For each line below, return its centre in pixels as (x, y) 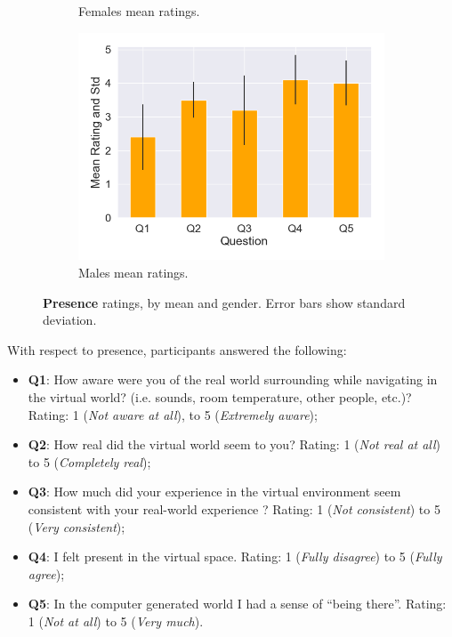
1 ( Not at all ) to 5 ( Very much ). (116, 621)
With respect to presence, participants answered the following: (177, 349)
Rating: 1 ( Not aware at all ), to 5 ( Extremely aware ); (173, 414)
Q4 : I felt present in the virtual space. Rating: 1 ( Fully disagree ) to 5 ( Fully (235, 556)
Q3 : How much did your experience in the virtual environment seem (214, 492)
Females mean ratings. (139, 11)
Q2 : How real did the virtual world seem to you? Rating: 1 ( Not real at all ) (234, 444)
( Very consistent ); (77, 526)
